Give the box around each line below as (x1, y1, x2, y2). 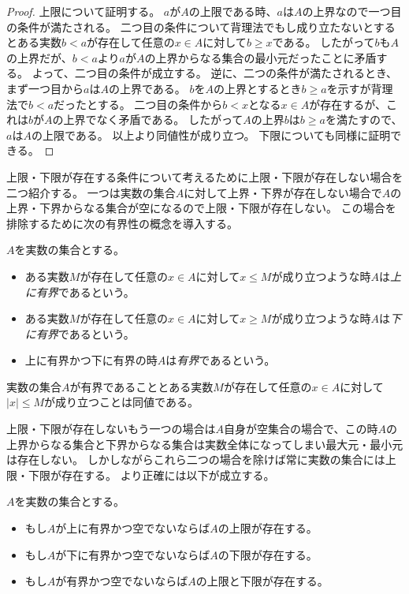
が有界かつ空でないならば (55, 573, 188, 589)
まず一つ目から (6, 80, 84, 96)
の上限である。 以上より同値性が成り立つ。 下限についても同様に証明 (31, 126, 391, 143)
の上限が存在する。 (218, 520, 318, 536)
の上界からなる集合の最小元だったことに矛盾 (144, 49, 377, 65)
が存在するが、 (309, 95, 386, 112)
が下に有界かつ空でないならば (55, 546, 210, 562)
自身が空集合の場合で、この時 (224, 420, 378, 437)
